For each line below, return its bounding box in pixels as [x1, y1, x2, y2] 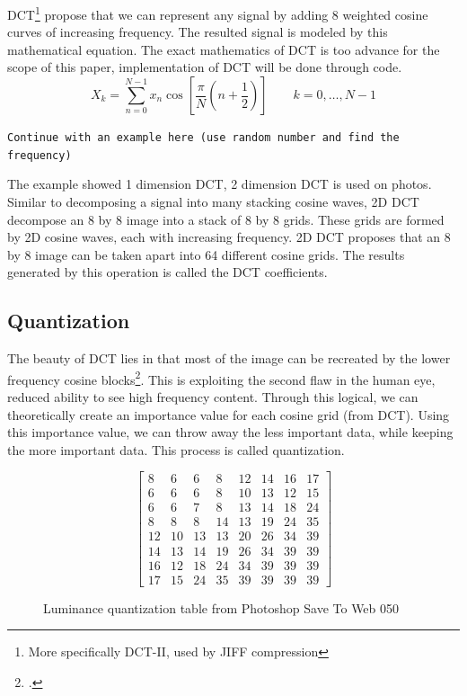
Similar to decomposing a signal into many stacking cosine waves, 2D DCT [7, 192, 419, 210]
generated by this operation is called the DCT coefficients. [7, 263, 328, 281]
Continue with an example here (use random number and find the [7, 131, 400, 145]
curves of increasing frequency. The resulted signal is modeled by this [7, 22, 388, 41]
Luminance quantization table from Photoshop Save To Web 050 [43, 598, 400, 617]
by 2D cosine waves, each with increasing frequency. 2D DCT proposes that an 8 [7, 228, 451, 246]
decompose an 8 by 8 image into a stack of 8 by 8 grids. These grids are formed [7, 210, 445, 228]
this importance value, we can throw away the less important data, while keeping [7, 423, 454, 442]
